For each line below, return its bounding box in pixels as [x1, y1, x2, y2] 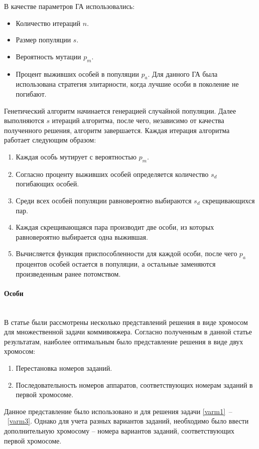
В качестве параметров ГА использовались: [4, 1, 135, 11]
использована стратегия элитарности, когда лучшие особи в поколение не [15, 79, 239, 89]
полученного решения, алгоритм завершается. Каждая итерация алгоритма [4, 125, 230, 135]
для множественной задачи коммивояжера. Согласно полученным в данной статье [4, 326, 252, 337]
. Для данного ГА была [147, 68, 218, 79]
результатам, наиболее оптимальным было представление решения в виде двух [4, 336, 244, 346]
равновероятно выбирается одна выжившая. [15, 231, 148, 242]
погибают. [15, 88, 47, 99]
